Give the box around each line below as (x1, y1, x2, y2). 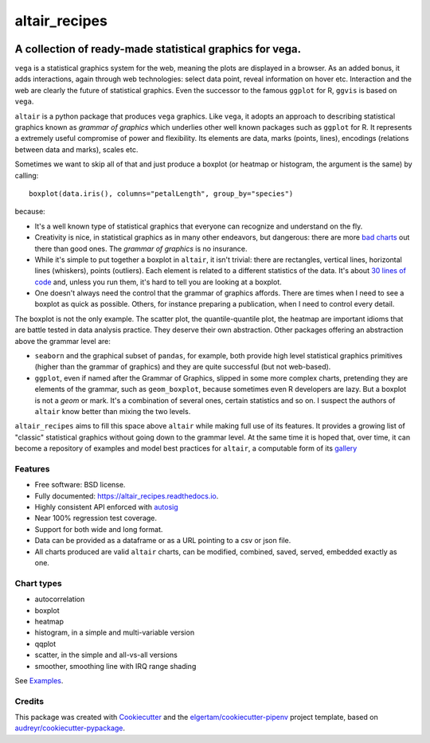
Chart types (14, 577, 63, 589)
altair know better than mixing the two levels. (34, 407, 191, 416)
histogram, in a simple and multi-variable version (34, 628, 195, 637)
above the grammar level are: (14, 336, 111, 346)
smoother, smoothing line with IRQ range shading (34, 661, 197, 671)
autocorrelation (34, 594, 85, 604)
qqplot (34, 639, 57, 648)
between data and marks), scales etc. (14, 144, 139, 154)
